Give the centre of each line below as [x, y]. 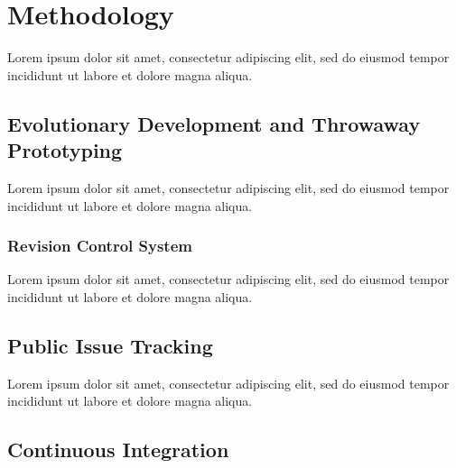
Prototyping [65, 150]
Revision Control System [100, 246]
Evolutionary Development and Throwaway [214, 123]
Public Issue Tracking [110, 345]
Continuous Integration [118, 450]
